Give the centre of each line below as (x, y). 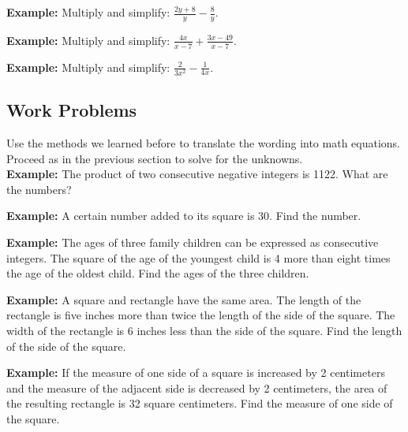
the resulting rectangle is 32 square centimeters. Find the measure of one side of (200, 403)
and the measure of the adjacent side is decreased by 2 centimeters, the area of (197, 387)
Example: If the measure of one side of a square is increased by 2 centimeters (196, 372)
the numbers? (39, 189)
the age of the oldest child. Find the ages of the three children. (158, 273)
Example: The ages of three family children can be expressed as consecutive (193, 242)
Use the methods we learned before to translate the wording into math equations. (203, 143)
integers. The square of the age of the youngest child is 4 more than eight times (198, 257)
